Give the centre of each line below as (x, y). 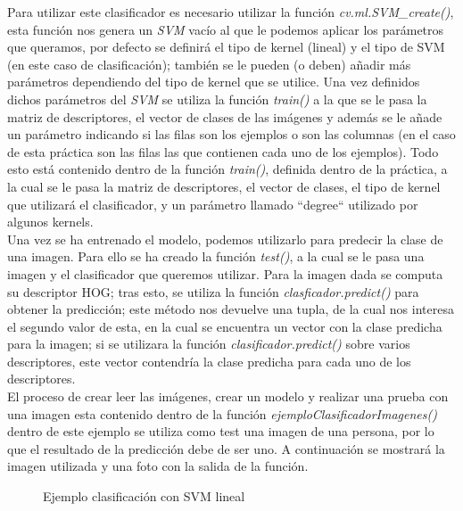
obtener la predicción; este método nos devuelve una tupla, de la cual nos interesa (231, 309)
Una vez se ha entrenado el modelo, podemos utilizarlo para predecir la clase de (225, 239)
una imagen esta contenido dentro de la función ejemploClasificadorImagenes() (222, 413)
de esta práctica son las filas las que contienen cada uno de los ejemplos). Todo (223, 151)
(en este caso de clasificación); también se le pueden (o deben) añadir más (209, 64)
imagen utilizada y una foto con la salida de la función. (158, 466)
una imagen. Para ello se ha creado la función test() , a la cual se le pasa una (216, 256)
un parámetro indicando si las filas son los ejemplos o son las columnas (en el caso (231, 134)
